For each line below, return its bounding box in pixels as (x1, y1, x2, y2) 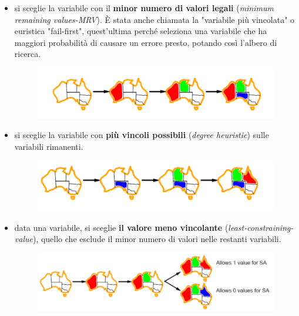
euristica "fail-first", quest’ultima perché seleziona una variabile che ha (14, 25, 267, 37)
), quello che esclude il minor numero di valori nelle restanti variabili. (32, 233, 281, 245)
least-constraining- (228, 221, 294, 233)
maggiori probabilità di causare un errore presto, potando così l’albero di (14, 36, 277, 48)
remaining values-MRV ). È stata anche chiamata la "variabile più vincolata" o (14, 13, 295, 25)
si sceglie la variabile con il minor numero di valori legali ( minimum (14, 2, 274, 14)
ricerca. (14, 48, 41, 60)
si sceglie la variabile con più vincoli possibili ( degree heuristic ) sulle (14, 129, 269, 141)
